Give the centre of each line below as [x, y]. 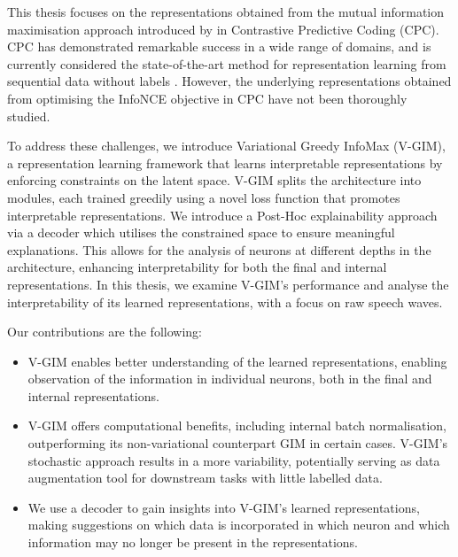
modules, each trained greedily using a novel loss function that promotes [204, 197]
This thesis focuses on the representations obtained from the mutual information [226, 12]
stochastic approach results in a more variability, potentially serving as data [234, 460]
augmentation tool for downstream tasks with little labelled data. [205, 478]
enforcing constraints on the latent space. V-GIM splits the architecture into [214, 180]
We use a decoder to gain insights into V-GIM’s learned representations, [224, 507]
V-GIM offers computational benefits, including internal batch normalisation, [237, 425]
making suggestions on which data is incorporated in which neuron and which [239, 525]
